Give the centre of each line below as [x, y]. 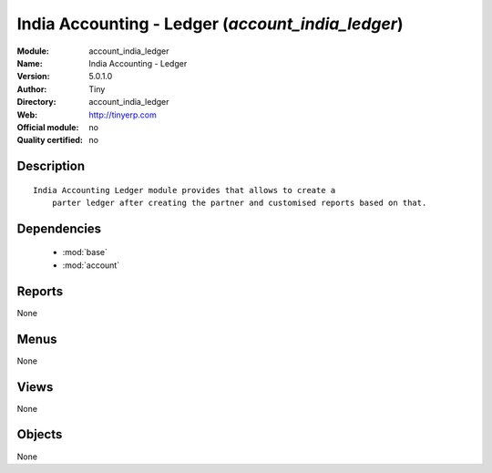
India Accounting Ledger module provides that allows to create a [184, 190]
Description [51, 166]
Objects [40, 434]
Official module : [48, 127]
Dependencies [59, 228]
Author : [32, 89]
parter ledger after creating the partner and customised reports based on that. [239, 203]
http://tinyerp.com [123, 115]
